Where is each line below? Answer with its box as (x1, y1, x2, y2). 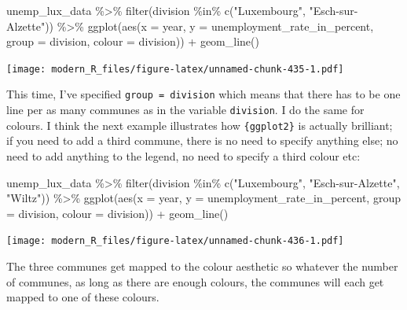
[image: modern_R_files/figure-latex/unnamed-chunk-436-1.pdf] (6, 235, 344, 247)
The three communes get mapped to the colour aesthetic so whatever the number (6, 258, 398, 275)
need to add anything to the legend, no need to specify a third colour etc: (6, 148, 361, 164)
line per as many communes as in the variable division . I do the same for (6, 101, 365, 118)
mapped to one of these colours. (6, 289, 159, 305)
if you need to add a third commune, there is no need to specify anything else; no (6, 132, 398, 149)
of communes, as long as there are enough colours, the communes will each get (6, 273, 384, 290)
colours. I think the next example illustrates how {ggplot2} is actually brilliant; (6, 116, 393, 133)
